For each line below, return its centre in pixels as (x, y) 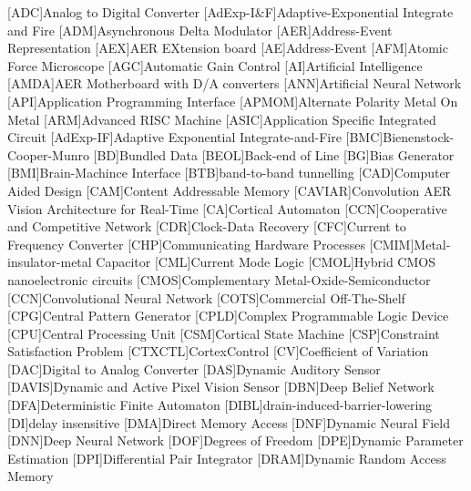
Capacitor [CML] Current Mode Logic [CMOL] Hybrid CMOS (266, 262)
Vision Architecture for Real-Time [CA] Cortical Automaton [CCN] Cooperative (227, 208)
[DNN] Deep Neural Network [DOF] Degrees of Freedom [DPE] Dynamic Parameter (235, 440)
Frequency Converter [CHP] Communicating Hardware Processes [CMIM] (211, 244)
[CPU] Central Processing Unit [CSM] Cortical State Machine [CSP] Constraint (224, 333)
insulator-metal (50, 262)
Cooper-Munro (48, 154)
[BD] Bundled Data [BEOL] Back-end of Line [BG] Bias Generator (274, 154)
